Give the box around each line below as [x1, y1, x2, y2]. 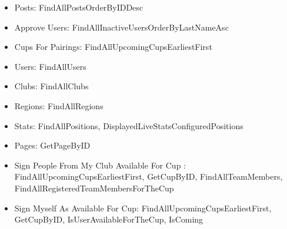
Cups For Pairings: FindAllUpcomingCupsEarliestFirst [14, 41, 212, 53]
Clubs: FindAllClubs [14, 80, 89, 92]
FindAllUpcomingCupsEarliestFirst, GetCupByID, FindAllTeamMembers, [14, 170, 283, 183]
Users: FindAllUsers [14, 60, 86, 72]
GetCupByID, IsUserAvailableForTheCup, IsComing [14, 213, 203, 225]
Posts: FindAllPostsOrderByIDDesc [14, 1, 143, 13]
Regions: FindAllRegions [14, 99, 104, 112]
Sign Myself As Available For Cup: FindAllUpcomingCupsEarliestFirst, [14, 201, 272, 214]
